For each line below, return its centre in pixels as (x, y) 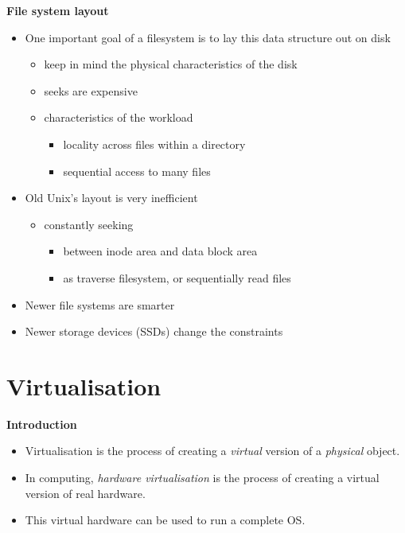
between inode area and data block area (160, 251)
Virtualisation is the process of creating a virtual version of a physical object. (212, 451)
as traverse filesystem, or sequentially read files (177, 277)
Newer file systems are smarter (100, 304)
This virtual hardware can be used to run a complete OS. (165, 520)
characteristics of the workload (119, 117)
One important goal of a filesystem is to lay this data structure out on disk (208, 37)
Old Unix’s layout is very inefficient (111, 198)
